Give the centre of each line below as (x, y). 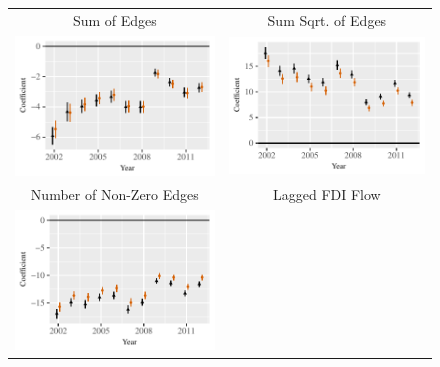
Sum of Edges (114, 19)
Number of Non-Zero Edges (114, 194)
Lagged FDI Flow (326, 194)
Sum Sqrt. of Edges (327, 19)
